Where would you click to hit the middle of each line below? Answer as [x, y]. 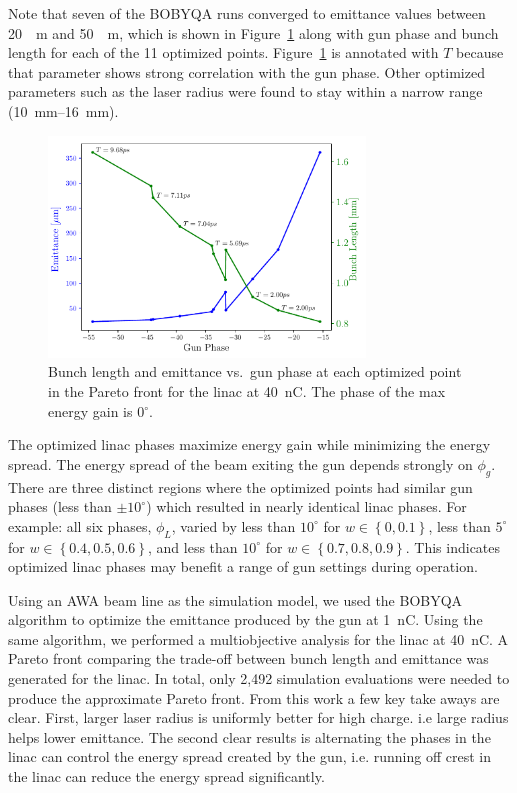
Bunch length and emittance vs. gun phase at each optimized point [255, 371]
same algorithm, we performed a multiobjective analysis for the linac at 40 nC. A [258, 638]
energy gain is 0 [96, 410]
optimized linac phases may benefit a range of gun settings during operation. [243, 566]
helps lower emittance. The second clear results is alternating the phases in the [249, 736]
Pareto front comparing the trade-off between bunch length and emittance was [248, 658]
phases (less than [60, 506]
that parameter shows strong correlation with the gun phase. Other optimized [246, 71]
